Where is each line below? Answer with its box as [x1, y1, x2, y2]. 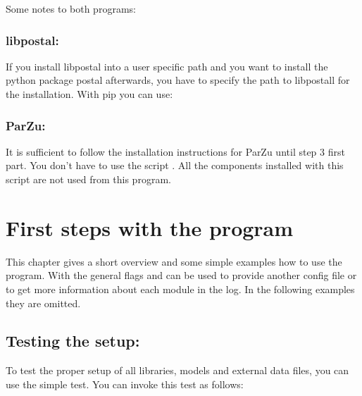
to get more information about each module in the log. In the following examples [6, 281, 355, 296]
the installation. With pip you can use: [6, 87, 173, 101]
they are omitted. [6, 295, 81, 310]
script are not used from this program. [6, 172, 171, 186]
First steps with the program [6, 213, 294, 242]
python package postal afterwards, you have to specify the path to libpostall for [6, 73, 350, 87]
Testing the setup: [6, 330, 140, 352]
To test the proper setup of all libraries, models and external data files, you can [6, 363, 349, 378]
